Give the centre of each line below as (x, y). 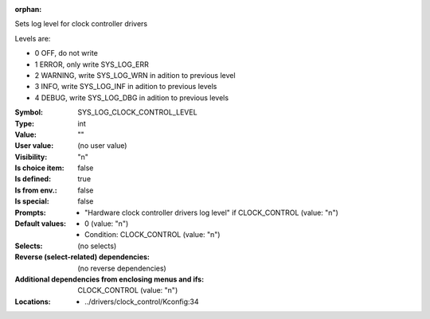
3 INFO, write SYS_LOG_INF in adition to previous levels (126, 87)
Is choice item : (39, 168)
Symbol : (29, 112)
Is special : (32, 201)
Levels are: (33, 38)
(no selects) (97, 246)
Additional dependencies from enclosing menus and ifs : (109, 279)
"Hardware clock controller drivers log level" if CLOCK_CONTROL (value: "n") (211, 212)
